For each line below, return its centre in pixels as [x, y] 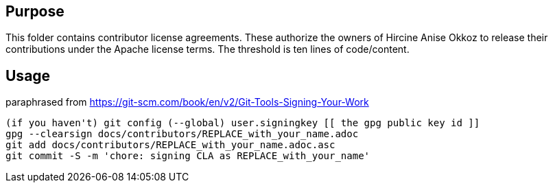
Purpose [35, 11]
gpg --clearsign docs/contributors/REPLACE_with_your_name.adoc [182, 134]
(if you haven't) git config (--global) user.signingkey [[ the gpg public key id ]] [243, 123]
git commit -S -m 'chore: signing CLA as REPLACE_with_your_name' [188, 156]
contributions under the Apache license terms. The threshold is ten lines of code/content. [208, 49]
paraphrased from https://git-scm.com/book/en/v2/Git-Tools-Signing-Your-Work [187, 102]
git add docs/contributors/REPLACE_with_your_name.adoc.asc [170, 145]
